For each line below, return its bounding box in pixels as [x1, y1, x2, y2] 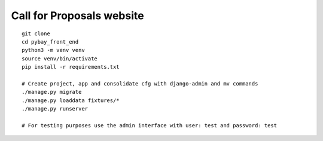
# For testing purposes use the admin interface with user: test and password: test [22, 122, 278, 128]
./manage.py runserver [22, 105, 89, 112]
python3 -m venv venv [22, 47, 85, 54]
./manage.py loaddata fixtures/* [22, 97, 120, 104]
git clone [22, 30, 50, 37]
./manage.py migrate [22, 88, 82, 96]
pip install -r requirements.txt [22, 63, 120, 70]
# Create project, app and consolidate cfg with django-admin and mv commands [22, 80, 258, 87]
